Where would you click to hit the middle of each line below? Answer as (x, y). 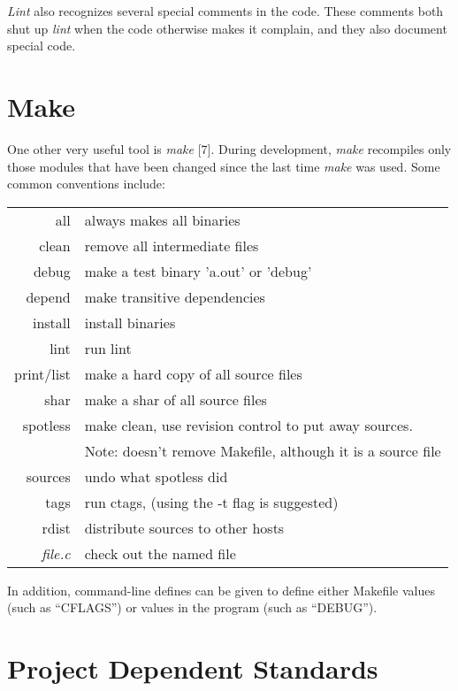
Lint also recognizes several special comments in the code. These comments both (225, 11)
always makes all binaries (162, 219)
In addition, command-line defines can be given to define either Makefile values (221, 590)
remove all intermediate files (172, 245)
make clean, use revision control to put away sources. (248, 425)
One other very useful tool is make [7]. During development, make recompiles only (229, 148)
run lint (108, 348)
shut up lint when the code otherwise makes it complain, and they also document (227, 28)
